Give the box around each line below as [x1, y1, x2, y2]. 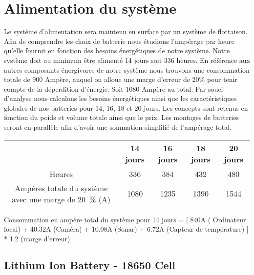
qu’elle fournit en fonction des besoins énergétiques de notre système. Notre [4, 45, 230, 56]
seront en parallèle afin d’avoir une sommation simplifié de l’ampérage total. [4, 122, 232, 132]
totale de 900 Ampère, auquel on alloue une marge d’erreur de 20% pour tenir [4, 74, 237, 84]
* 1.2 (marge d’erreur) [4, 233, 70, 243]
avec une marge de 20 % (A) [12, 193, 111, 205]
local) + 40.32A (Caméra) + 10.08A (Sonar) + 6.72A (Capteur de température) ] [4, 224, 249, 234]
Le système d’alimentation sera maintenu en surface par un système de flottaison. [4, 26, 248, 37]
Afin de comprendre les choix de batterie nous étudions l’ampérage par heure [4, 36, 234, 46]
